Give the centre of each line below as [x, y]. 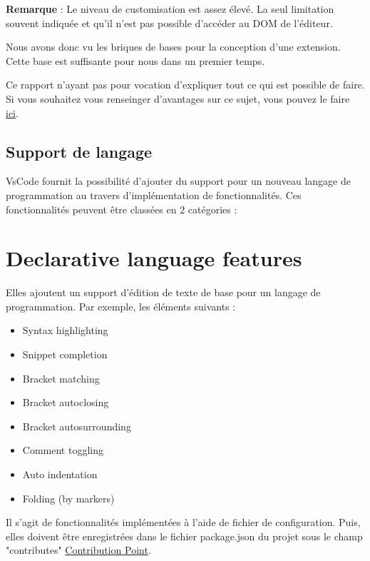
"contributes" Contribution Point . [78, 550]
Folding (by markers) [68, 498]
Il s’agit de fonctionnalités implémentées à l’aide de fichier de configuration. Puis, [183, 522]
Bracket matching [61, 378]
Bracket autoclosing [66, 402]
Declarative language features [154, 258]
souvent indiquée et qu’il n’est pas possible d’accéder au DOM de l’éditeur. [169, 22]
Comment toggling [63, 450]
